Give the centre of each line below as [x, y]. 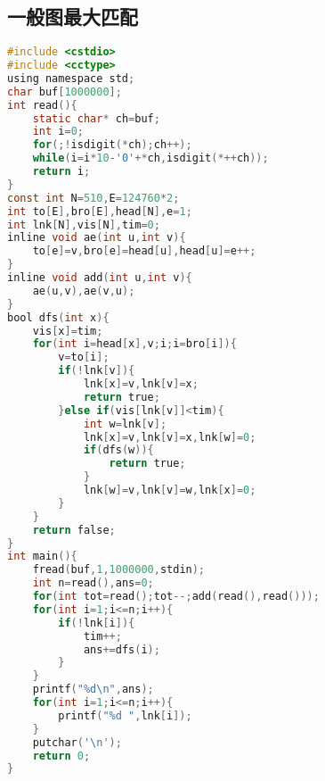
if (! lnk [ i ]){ [97, 623]
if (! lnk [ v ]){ [97, 371]
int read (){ [42, 105]
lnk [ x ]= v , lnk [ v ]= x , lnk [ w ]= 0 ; [170, 437]
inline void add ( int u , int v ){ [100, 278]
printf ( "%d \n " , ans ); [93, 690]
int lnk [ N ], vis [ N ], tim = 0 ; [84, 224]
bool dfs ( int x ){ [58, 317]
